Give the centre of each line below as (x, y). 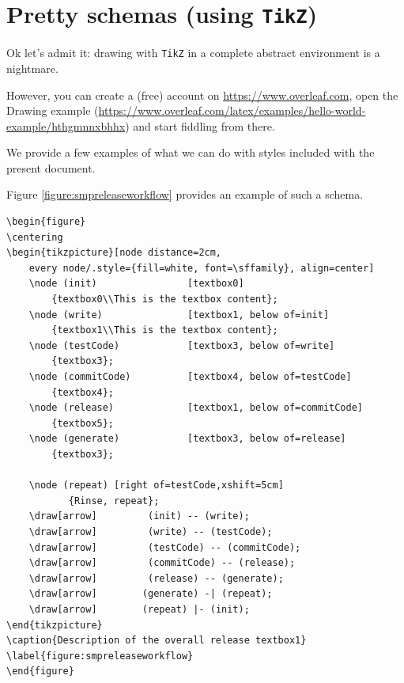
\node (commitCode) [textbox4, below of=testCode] (190, 377)
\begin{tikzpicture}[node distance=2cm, (114, 253)
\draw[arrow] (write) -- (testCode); (151, 531)
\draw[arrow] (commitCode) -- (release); (162, 563)
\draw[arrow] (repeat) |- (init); (139, 609)
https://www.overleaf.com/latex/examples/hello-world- (232, 110)
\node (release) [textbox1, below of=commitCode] (196, 408)
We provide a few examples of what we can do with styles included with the (191, 152)
